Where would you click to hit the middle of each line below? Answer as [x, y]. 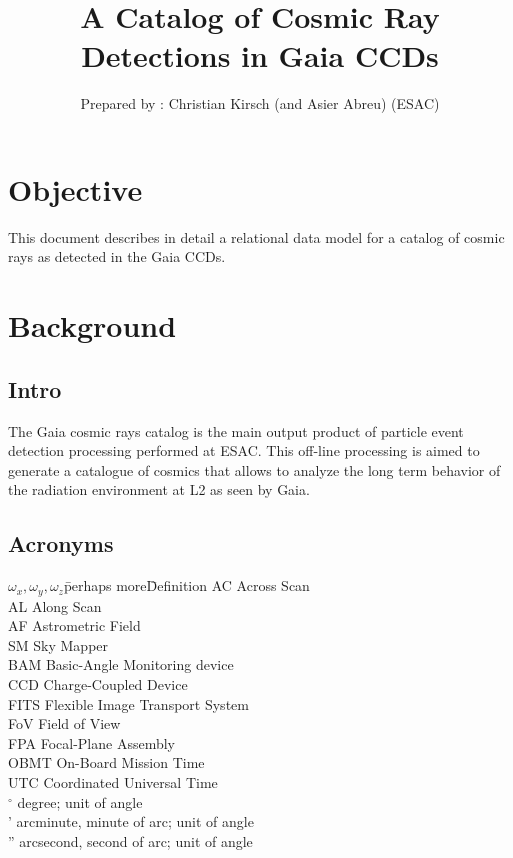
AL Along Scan [55, 605]
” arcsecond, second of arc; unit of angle [130, 840]
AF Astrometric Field [74, 625]
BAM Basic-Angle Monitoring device [121, 664]
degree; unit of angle [80, 801]
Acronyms [61, 543]
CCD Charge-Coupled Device [98, 684]
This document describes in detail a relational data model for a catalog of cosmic [256, 236]
